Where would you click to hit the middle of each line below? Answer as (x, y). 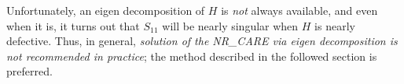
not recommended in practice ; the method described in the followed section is (192, 56)
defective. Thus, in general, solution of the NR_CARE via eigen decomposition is (202, 41)
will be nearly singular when (230, 25)
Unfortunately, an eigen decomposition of (106, 10)
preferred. (29, 71)
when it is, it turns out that (73, 25)
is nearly (335, 25)
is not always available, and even (299, 10)
